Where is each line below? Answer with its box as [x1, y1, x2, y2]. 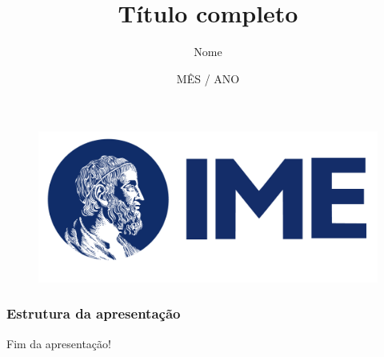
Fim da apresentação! [6, 335, 111, 351]
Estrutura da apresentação [6, 303, 181, 323]
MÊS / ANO [176, 70, 240, 86]
